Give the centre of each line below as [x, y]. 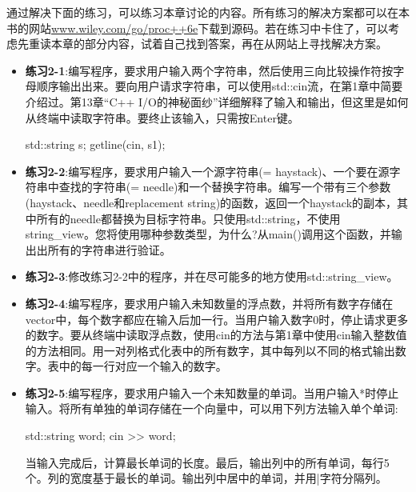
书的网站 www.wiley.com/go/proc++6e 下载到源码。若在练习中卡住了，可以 [198, 28]
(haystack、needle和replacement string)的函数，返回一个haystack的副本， [211, 202]
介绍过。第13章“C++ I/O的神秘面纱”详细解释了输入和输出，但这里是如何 [217, 101]
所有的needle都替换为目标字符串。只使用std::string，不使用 [188, 218]
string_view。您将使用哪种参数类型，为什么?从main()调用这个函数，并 [208, 234]
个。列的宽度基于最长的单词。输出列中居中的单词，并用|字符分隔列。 [206, 478]
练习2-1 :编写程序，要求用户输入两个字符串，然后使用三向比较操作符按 [209, 70]
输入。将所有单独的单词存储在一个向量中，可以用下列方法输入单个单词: [212, 408]
